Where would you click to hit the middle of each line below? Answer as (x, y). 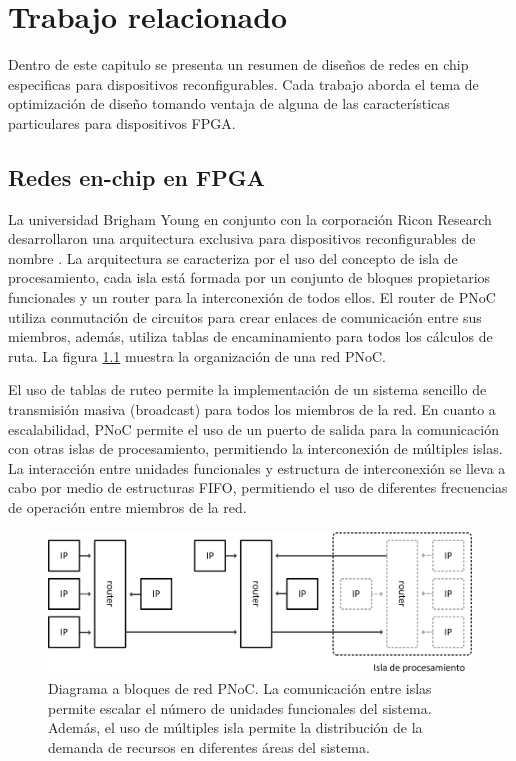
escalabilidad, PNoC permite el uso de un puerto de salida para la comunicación (253, 428)
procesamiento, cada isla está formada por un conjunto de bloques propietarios (249, 277)
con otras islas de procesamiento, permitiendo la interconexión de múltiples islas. (255, 448)
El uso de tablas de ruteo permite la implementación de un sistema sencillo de (247, 389)
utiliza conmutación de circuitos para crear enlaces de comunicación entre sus (245, 316)
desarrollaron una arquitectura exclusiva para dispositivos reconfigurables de (242, 238)
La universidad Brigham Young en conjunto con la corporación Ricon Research (250, 218)
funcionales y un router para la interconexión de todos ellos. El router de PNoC (252, 297)
